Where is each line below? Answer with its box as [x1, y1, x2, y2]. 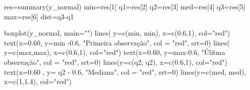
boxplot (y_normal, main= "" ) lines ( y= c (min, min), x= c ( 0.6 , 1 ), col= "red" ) [4, 28, 230, 38]
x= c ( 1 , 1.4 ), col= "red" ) [4, 76, 72, 87]
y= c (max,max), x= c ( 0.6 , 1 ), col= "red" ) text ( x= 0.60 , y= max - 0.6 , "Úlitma [4, 47, 225, 57]
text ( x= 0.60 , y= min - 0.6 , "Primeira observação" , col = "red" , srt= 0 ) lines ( [4, 37, 230, 47]
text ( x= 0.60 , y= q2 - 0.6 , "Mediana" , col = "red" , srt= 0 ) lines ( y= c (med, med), [4, 66, 247, 77]
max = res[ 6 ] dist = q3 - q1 [4, 11, 74, 21]
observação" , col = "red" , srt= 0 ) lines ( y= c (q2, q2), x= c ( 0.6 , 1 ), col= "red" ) [4, 56, 228, 67]
